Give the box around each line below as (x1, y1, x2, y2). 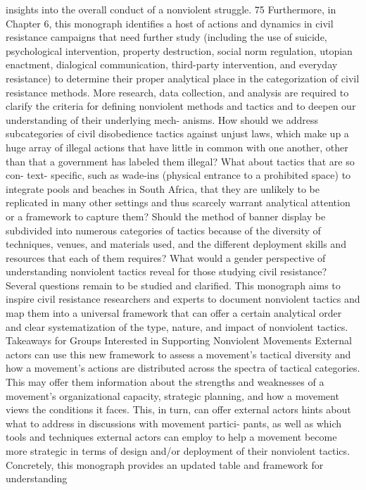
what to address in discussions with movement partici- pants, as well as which (6, 415, 342, 430)
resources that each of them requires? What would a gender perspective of (6, 250, 326, 265)
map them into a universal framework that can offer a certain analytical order (6, 306, 342, 320)
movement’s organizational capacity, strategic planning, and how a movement (6, 388, 339, 403)
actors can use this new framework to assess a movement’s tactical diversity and (6, 346, 351, 361)
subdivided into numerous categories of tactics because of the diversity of (6, 222, 321, 237)
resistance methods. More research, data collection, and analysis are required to (6, 84, 349, 99)
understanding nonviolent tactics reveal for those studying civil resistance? (6, 264, 327, 279)
